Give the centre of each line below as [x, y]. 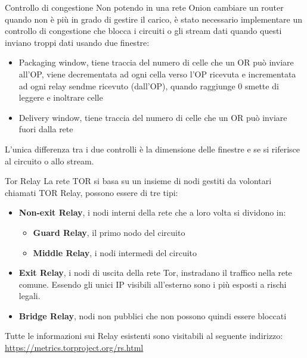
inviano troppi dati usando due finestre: [77, 42]
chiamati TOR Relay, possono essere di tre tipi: [92, 192]
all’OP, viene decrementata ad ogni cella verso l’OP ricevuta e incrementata [157, 74]
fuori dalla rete [46, 129]
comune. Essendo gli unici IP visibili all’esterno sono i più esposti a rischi [153, 284]
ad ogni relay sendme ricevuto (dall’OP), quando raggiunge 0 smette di [149, 85]
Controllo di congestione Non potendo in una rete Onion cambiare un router [144, 7]
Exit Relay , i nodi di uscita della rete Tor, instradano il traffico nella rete [155, 273]
